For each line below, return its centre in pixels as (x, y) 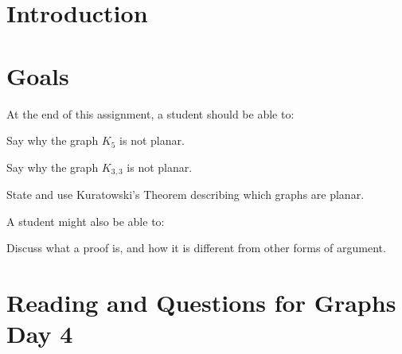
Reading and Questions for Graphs (201, 303)
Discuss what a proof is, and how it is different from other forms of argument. (196, 248)
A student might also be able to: (86, 221)
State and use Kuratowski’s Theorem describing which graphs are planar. (185, 195)
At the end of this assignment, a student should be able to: (150, 113)
